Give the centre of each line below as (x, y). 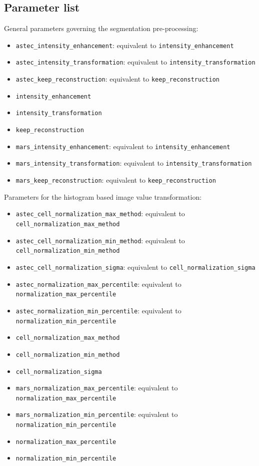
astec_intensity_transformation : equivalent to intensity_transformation (135, 62)
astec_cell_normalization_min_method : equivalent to (100, 240)
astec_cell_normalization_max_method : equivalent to (100, 213)
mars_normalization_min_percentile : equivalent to (97, 414)
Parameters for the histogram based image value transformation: (103, 196)
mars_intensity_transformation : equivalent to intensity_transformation (134, 163)
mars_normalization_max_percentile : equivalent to (97, 388)
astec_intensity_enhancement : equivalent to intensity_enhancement (125, 45)
